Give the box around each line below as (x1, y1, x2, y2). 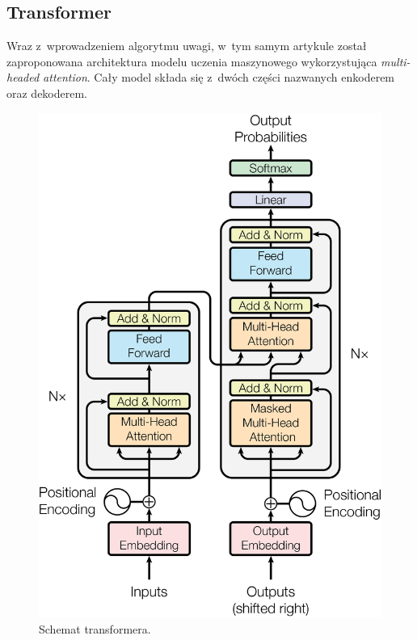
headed (6, 69, 40, 86)
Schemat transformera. (39, 620, 151, 637)
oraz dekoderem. (6, 84, 88, 101)
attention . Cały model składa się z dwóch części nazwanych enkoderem (43, 69, 395, 86)
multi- (381, 53, 411, 69)
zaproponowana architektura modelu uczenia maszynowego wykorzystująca (6, 53, 377, 69)
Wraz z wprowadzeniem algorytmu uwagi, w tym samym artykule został (6, 37, 367, 54)
